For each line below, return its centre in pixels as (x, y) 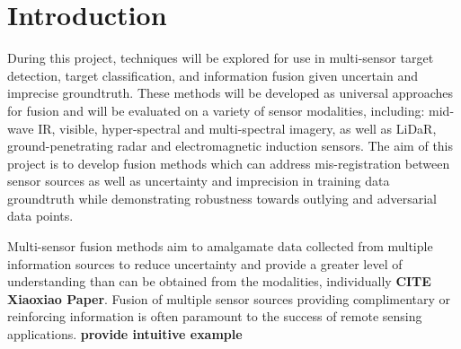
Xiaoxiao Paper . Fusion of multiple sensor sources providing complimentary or (229, 298)
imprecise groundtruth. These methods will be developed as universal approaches (230, 93)
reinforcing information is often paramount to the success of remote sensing (215, 316)
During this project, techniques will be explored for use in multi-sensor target (221, 58)
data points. (40, 216)
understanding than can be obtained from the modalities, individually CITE (219, 281)
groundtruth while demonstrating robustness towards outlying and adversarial (222, 198)
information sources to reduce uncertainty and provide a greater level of (205, 263)
